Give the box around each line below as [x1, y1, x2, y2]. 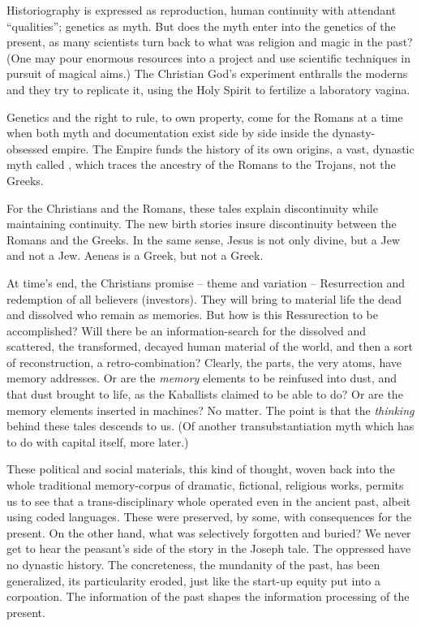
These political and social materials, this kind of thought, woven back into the [6, 460, 395, 477]
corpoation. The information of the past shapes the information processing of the [6, 588, 410, 605]
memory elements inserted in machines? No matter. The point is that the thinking [6, 401, 415, 418]
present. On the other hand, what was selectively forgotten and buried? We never [6, 524, 411, 541]
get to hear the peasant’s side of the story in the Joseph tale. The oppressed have [6, 540, 411, 557]
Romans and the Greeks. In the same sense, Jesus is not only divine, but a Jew [6, 231, 401, 248]
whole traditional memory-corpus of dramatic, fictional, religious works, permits [6, 477, 404, 494]
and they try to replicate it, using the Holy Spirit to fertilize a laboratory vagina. [6, 80, 410, 97]
